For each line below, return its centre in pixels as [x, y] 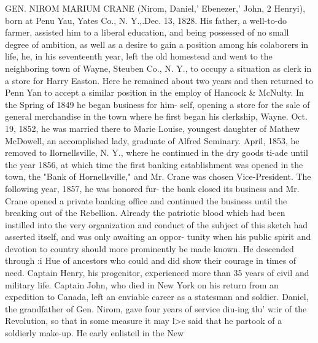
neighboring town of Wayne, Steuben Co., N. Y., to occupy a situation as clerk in [158, 68]
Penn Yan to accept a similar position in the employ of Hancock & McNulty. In [154, 92]
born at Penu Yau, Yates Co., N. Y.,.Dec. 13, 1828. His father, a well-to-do [146, 20]
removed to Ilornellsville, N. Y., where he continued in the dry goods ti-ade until [157, 152]
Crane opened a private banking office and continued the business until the [146, 200]
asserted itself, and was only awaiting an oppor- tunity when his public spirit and [158, 237]
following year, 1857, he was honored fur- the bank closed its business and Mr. [152, 188]
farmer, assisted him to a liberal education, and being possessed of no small [147, 32]
